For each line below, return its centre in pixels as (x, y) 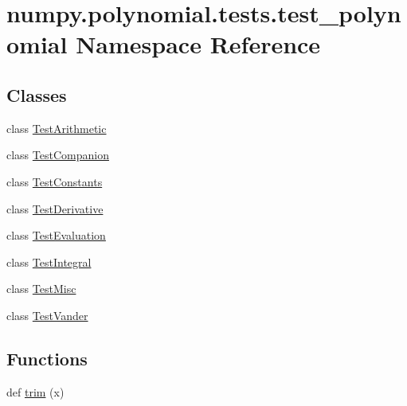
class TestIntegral (49, 262)
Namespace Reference (198, 44)
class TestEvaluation (56, 235)
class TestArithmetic (57, 128)
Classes (37, 94)
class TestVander (47, 315)
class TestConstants (55, 181)
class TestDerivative (55, 208)
